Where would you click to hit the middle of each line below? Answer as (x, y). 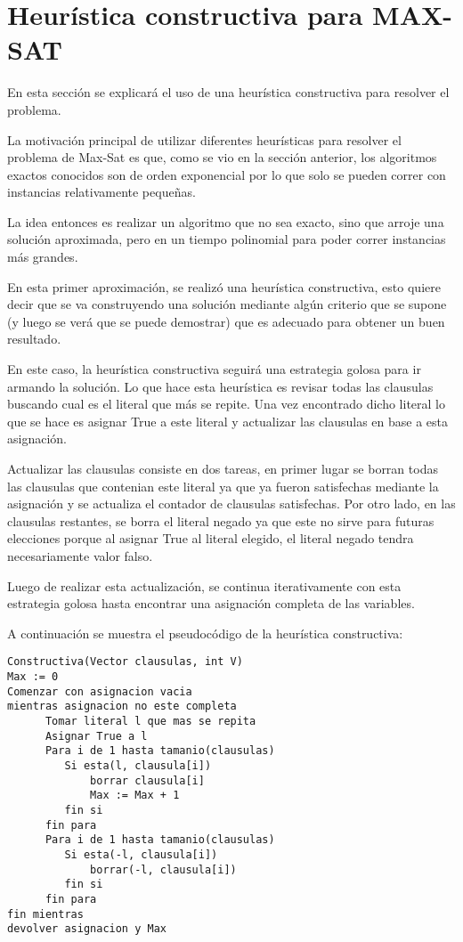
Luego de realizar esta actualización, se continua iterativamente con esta (204, 585)
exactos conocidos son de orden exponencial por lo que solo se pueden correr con (227, 174)
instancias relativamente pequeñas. (102, 192)
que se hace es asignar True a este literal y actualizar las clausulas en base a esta (228, 421)
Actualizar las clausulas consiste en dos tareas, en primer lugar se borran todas (223, 468)
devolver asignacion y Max (87, 929)
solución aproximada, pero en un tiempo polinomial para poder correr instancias (227, 239)
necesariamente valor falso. (80, 555)
